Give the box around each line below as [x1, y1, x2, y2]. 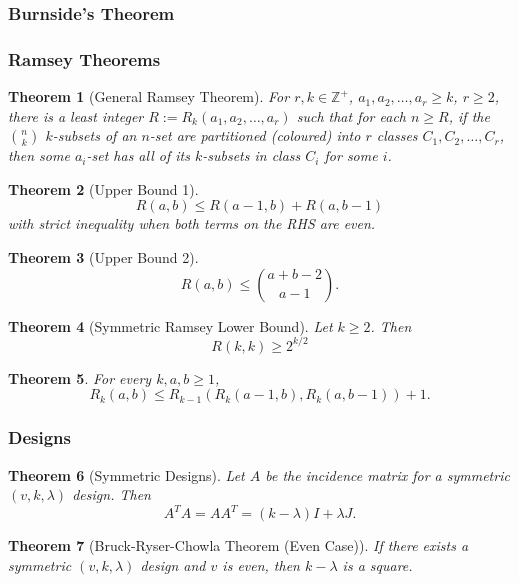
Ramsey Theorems [8, 46, 161, 71]
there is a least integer [8, 105, 144, 126]
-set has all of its [86, 145, 190, 166]
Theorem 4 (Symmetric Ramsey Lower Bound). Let [8, 315, 333, 336]
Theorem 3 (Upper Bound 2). [8, 247, 199, 268]
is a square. [342, 554, 413, 575]
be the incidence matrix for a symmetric [265, 464, 510, 485]
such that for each [296, 105, 407, 126]
